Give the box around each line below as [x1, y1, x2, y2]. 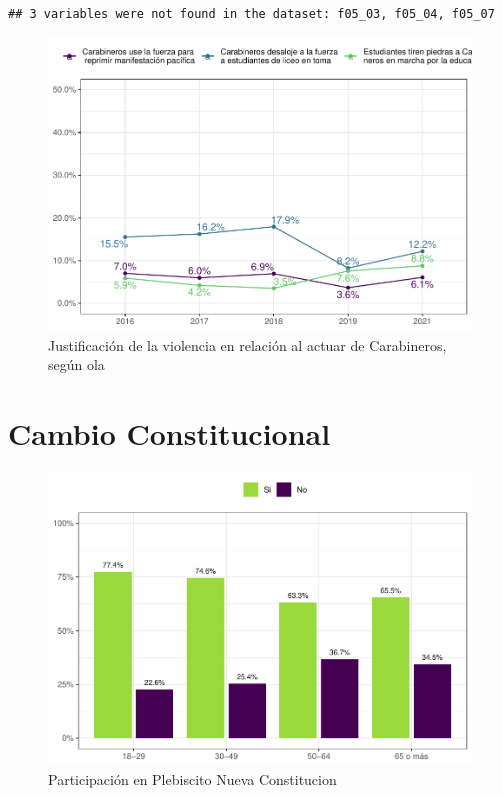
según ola [48, 354, 105, 375]
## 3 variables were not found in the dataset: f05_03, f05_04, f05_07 [8, 7, 495, 21]
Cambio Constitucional [8, 413, 331, 454]
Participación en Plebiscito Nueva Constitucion [48, 769, 337, 790]
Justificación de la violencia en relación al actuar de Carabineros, [48, 334, 447, 355]
